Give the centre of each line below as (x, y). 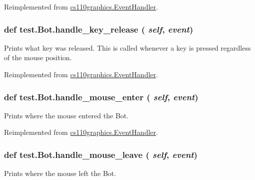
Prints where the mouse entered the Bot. (66, 115)
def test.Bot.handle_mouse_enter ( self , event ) (101, 97)
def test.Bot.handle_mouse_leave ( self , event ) (101, 154)
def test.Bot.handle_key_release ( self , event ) (99, 29)
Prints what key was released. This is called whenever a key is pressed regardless (127, 47)
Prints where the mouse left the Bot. (60, 173)
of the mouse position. (38, 57)
